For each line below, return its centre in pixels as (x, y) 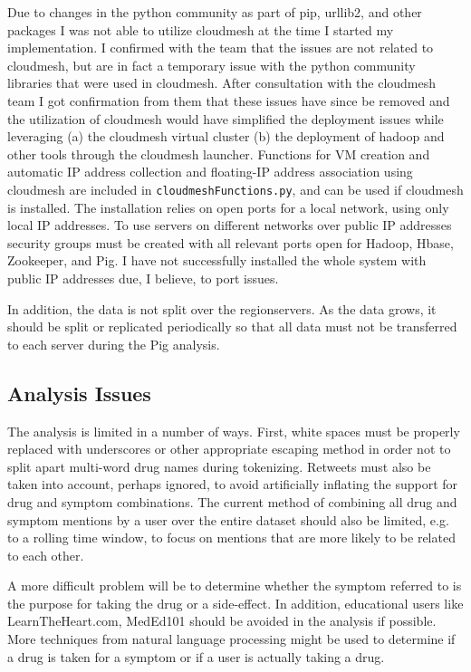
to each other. (46, 555)
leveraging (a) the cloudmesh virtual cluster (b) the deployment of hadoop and (226, 136)
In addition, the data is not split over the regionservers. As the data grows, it (222, 308)
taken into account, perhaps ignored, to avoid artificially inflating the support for (233, 484)
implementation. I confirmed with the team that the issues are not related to (221, 48)
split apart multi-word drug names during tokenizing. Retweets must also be (219, 466)
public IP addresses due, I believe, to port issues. (143, 278)
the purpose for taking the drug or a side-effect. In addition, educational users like (235, 603)
